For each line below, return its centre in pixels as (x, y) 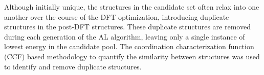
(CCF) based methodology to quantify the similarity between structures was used (132, 56)
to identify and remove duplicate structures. (73, 66)
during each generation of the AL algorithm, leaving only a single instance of (125, 36)
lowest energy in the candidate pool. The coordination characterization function (129, 46)
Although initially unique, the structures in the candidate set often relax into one (132, 7)
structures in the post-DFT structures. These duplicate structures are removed (127, 27)
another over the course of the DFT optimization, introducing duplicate (117, 16)
